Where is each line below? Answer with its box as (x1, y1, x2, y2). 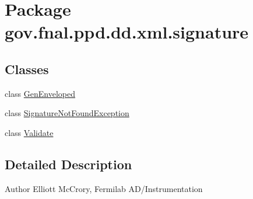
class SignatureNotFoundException (5, 107, 129, 119)
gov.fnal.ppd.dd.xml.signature (5, 20, 249, 44)
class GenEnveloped (5, 87, 76, 99)
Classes (5, 60, 49, 78)
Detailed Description (5, 155, 132, 173)
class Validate (5, 126, 54, 138)
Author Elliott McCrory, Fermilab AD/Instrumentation (5, 182, 203, 194)
